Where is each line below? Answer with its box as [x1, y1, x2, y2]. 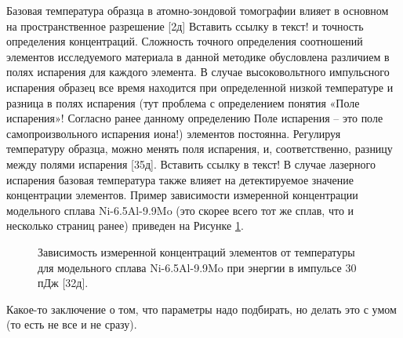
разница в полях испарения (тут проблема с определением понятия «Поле [6, 94, 360, 111]
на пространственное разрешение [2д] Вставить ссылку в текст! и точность [6, 17, 364, 34]
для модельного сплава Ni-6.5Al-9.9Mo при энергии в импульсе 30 [38, 259, 357, 275]
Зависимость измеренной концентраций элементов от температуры [38, 243, 355, 260]
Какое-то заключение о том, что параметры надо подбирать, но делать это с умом [6, 300, 397, 317]
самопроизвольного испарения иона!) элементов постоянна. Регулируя [6, 125, 341, 141]
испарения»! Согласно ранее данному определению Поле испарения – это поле [6, 110, 383, 126]
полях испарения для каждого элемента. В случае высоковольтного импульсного [6, 64, 390, 80]
